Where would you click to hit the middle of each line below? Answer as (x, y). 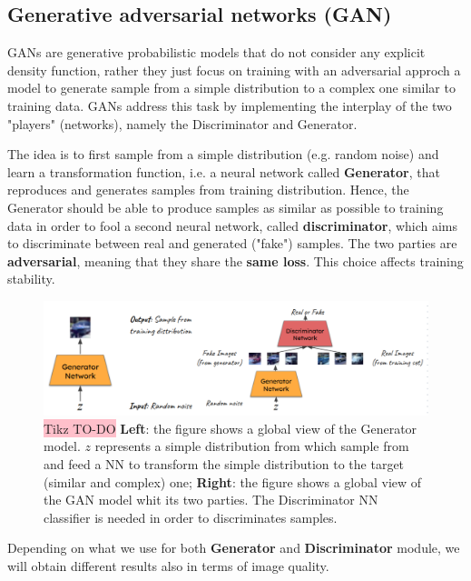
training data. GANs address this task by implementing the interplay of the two (230, 105)
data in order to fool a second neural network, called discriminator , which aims (233, 225)
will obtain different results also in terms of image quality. (168, 565)
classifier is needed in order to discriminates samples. (191, 517)
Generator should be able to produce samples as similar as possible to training (226, 207)
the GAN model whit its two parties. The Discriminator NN (211, 500)
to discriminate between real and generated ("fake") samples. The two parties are (232, 243)
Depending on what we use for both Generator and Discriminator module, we (234, 548)
